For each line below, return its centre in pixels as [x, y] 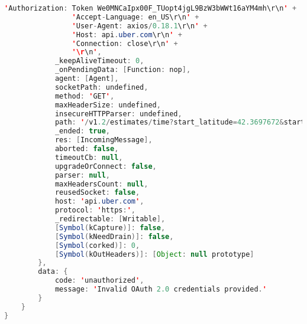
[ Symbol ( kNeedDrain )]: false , [114, 236]
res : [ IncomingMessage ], [104, 140]
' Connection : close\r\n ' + [125, 43]
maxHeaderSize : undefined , [108, 105]
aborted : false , [87, 149]
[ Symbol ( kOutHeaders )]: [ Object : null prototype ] [154, 254]
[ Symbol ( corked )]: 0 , [97, 245]
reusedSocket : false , [97, 193]
